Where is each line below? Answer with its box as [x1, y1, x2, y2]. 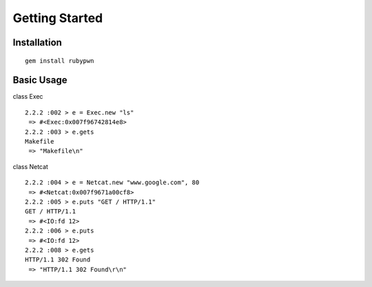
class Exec [12, 92, 43, 101]
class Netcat [12, 162, 48, 170]
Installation [12, 37, 62, 48]
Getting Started [12, 10, 103, 26]
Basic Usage [12, 75, 68, 86]
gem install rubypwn [25, 57, 94, 65]
